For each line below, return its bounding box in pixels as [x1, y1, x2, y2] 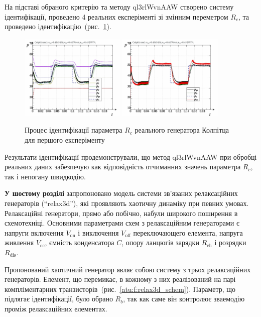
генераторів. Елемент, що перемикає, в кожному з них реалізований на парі [5, 274, 236, 284]
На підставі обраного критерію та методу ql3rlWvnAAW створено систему [5, 2, 234, 12]
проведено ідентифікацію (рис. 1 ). [5, 21, 111, 32]
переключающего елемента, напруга [133, 227, 243, 238]
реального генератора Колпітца [135, 125, 229, 135]
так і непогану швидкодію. [5, 171, 86, 181]
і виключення [78, 227, 119, 238]
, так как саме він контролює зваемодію [123, 293, 245, 304]
